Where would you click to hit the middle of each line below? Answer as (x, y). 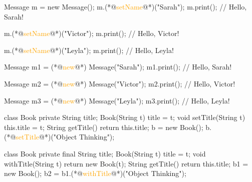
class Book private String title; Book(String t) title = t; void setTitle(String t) (125, 117)
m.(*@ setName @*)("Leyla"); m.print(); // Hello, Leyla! (89, 50)
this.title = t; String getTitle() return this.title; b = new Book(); (104, 127)
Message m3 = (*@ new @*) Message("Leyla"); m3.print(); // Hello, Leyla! (117, 100)
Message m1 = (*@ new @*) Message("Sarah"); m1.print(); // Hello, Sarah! (118, 67)
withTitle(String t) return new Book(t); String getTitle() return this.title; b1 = (126, 163)
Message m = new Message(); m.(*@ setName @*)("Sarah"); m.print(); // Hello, (125, 6)
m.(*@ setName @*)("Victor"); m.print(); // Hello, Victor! (92, 33)
